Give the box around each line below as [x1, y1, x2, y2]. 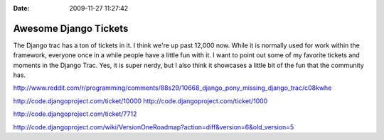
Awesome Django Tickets [13, 22, 129, 35]
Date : [13, 4, 30, 12]
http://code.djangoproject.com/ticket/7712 [13, 110, 137, 118]
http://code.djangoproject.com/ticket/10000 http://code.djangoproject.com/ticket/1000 [13, 96, 268, 105]
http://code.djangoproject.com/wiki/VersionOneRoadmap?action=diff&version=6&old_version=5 [13, 122, 294, 131]
